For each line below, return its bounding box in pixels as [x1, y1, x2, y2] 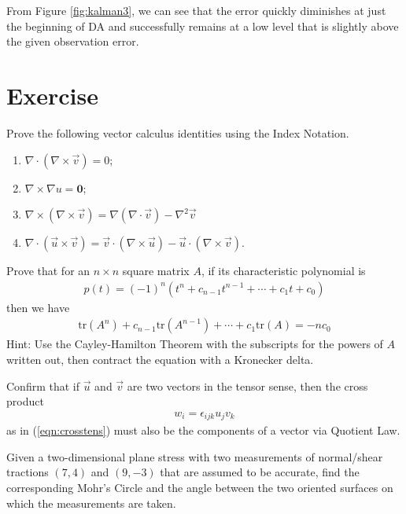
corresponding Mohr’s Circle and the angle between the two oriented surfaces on [6, 479, 393, 495]
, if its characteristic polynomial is [201, 263, 366, 279]
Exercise [6, 79, 98, 111]
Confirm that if [6, 377, 80, 394]
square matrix [122, 263, 190, 279]
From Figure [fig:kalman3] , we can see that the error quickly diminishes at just [6, 2, 386, 18]
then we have [6, 299, 70, 315]
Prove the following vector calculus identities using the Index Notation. [6, 124, 349, 141]
